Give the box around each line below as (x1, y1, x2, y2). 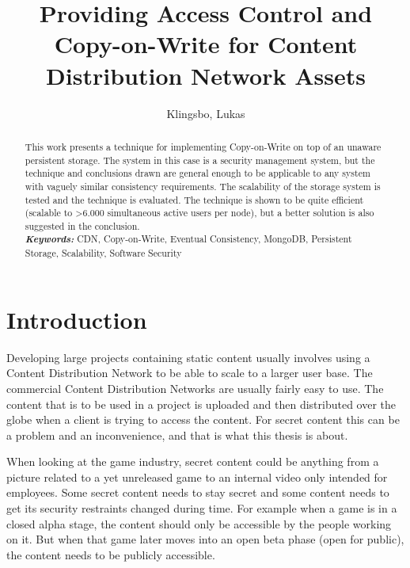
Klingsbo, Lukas (166, 105, 245, 121)
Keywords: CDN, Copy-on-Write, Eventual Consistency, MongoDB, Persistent (25, 231, 352, 246)
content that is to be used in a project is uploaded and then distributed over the (6, 395, 397, 412)
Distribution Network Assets (46, 59, 366, 91)
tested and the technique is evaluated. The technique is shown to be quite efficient (25, 193, 364, 206)
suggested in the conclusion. (25, 219, 140, 232)
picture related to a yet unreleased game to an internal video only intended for (6, 468, 388, 485)
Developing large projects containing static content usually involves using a (6, 349, 370, 365)
